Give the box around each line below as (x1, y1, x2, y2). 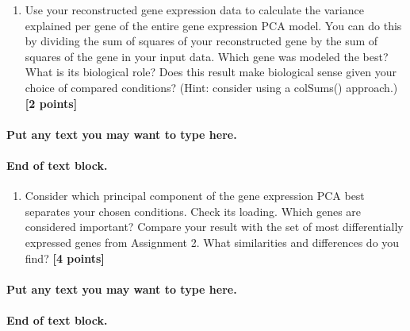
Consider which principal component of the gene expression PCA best (25, 187, 365, 204)
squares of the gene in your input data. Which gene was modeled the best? (25, 48, 389, 64)
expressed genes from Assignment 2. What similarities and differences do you (25, 233, 400, 250)
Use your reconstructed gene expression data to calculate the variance (25, 2, 364, 17)
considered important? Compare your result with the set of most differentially (25, 218, 404, 235)
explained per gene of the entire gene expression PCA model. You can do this (25, 17, 402, 33)
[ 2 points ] (25, 94, 78, 111)
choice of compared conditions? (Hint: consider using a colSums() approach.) (25, 79, 398, 95)
